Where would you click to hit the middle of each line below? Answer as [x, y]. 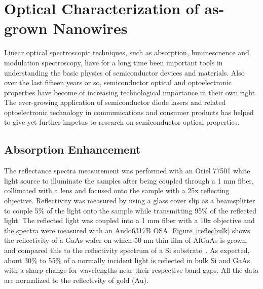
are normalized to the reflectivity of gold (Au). [76, 280]
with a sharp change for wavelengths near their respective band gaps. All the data [131, 270]
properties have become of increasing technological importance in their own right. [130, 92]
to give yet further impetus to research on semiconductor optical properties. [122, 122]
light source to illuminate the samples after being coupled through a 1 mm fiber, [129, 180]
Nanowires [90, 28]
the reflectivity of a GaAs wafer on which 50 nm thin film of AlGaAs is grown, [126, 240]
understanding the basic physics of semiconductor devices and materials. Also [124, 72]
